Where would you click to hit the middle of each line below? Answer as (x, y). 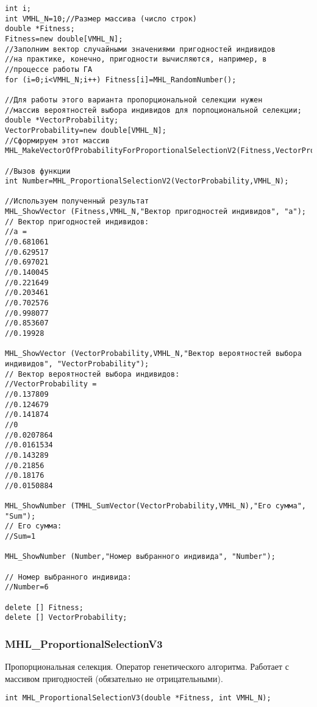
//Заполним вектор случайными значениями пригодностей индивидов (140, 49)
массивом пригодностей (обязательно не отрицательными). (114, 678)
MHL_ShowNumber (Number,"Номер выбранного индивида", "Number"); (140, 557)
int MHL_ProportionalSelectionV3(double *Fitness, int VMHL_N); (138, 698)
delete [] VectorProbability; (66, 618)
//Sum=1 (20, 537)
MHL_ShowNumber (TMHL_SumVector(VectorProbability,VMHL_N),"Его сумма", (155, 506)
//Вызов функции (38, 171)
